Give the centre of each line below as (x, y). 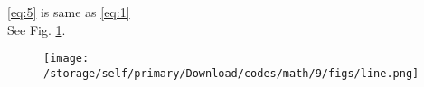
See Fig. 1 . (37, 29)
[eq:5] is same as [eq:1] (69, 12)
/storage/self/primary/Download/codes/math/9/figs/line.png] (231, 73)
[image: (66, 59)
